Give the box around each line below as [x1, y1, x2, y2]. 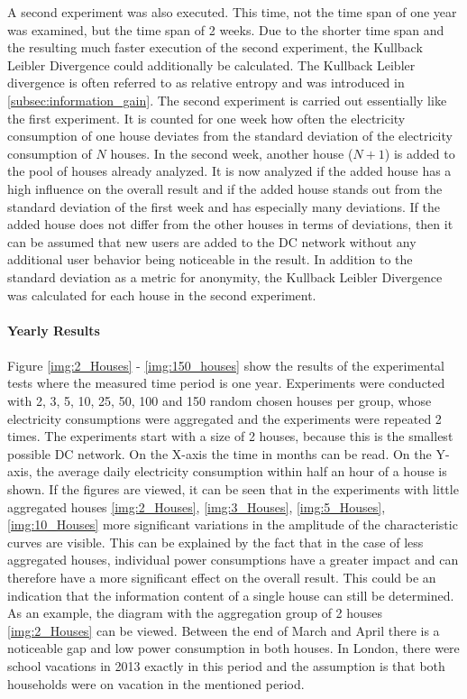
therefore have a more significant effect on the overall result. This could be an [7, 568, 436, 586]
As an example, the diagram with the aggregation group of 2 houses [7, 603, 383, 622]
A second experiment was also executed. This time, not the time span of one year [7, 3, 457, 21]
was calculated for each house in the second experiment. [7, 285, 316, 304]
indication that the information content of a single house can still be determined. [7, 585, 454, 604]
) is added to [384, 143, 455, 162]
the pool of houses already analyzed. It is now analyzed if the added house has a [7, 161, 452, 180]
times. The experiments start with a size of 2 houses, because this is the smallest [7, 427, 453, 446]
